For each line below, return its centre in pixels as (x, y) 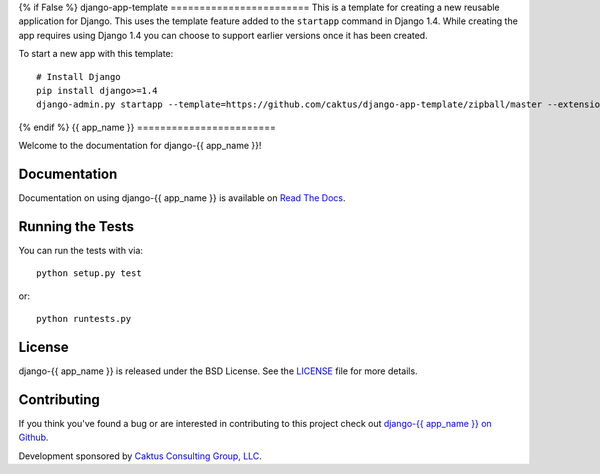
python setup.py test (89, 273)
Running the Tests (76, 226)
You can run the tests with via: (81, 250)
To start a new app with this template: (96, 54)
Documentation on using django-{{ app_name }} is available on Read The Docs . (182, 198)
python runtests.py (84, 319)
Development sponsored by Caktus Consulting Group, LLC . (140, 456)
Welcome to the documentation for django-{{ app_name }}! (140, 146)
